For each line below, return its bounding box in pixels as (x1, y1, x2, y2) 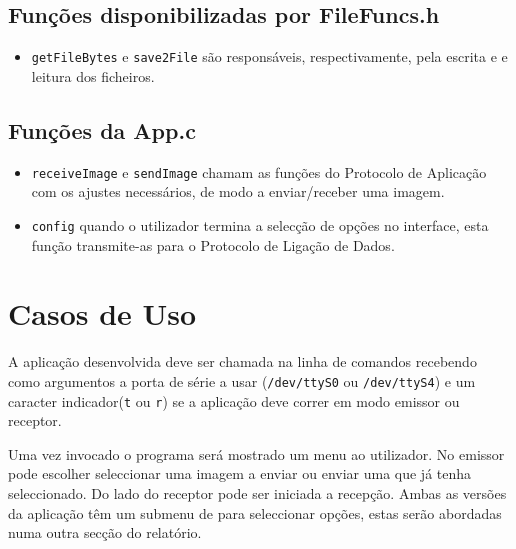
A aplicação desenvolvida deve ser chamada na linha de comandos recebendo (8, 351, 477, 372)
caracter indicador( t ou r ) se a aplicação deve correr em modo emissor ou (8, 390, 460, 411)
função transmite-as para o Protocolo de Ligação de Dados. (31, 234, 395, 255)
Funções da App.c (8, 114, 196, 145)
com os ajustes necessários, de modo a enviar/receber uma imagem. (31, 181, 445, 202)
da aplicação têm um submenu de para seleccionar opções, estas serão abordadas (8, 502, 502, 523)
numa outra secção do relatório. (8, 522, 202, 543)
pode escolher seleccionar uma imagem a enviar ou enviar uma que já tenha (8, 463, 472, 484)
